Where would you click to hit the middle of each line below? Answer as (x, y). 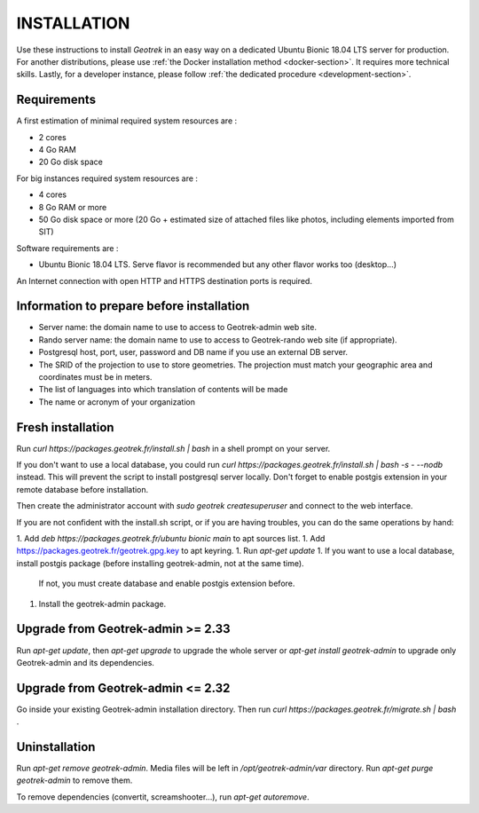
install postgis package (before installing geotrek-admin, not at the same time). (161, 563)
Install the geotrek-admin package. (102, 604)
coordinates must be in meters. (95, 377)
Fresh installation (65, 427)
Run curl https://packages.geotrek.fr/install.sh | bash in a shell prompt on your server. (173, 448)
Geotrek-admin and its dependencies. (86, 662)
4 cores (52, 194)
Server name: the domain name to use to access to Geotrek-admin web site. (177, 328)
